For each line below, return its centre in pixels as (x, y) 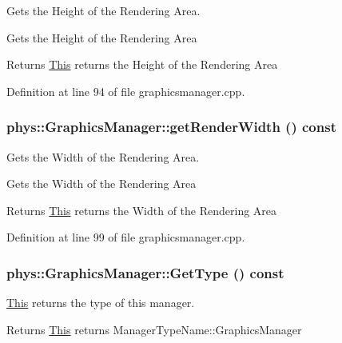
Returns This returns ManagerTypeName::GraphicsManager (154, 329)
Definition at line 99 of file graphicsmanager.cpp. (126, 237)
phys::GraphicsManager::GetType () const (145, 272)
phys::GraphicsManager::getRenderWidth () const (171, 127)
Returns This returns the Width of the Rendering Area (142, 210)
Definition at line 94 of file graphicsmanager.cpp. (126, 91)
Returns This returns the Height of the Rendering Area (142, 64)
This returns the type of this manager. (101, 303)
